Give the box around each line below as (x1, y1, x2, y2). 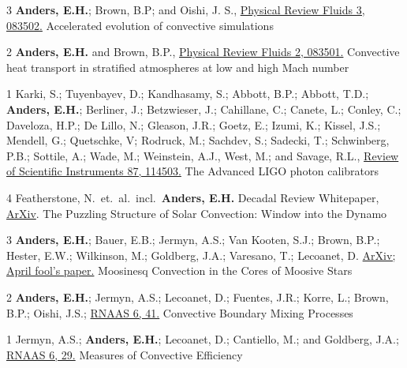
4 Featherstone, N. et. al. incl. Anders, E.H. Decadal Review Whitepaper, (6, 189, 379, 205)
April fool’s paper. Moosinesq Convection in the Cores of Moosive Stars (6, 262, 353, 279)
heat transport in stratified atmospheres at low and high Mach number (6, 58, 349, 75)
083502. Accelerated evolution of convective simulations (6, 17, 274, 33)
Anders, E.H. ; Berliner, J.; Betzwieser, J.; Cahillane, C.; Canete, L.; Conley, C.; (6, 100, 401, 117)
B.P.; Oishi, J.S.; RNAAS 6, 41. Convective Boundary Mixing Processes (6, 304, 353, 321)
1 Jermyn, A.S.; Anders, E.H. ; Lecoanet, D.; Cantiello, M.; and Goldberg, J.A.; (6, 331, 399, 347)
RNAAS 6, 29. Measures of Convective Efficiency (6, 346, 243, 362)
